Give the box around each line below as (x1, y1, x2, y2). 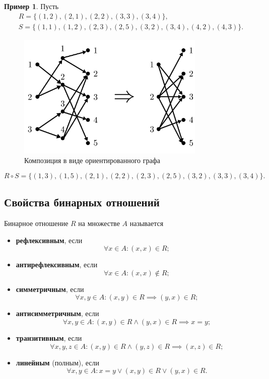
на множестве (78, 217, 120, 228)
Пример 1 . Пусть (4, 1, 59, 11)
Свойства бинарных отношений (4, 194, 160, 210)
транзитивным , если (16, 332, 82, 343)
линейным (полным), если (16, 357, 100, 367)
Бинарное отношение (4, 217, 69, 228)
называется (129, 217, 164, 228)
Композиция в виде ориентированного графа (24, 155, 160, 166)
